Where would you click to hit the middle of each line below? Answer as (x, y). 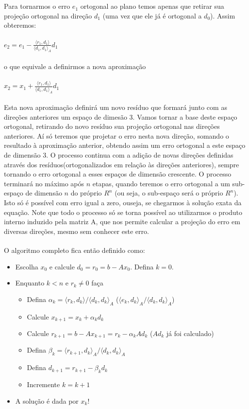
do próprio (86, 193)
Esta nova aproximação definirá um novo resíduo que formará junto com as (116, 107)
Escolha (27, 266)
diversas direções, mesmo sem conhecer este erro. (76, 231)
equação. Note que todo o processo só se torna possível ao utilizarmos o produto (123, 212)
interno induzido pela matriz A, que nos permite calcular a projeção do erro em (122, 222)
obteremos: (20, 25)
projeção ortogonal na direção (48, 15)
